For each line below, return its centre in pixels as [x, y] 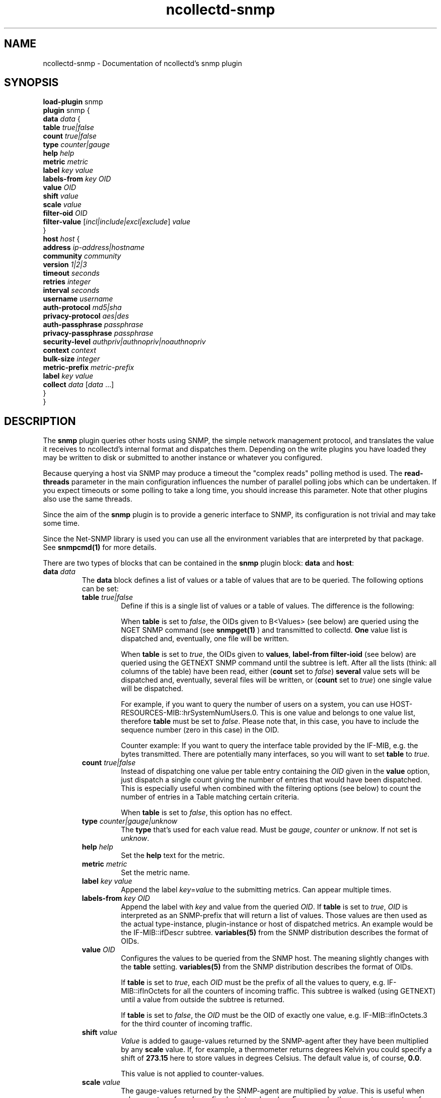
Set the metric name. [156, 873]
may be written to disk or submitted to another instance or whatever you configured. [183, 458]
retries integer [67, 282]
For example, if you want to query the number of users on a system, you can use [254, 704]
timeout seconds [71, 273]
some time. [61, 523]
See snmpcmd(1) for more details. [100, 547]
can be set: [100, 589]
